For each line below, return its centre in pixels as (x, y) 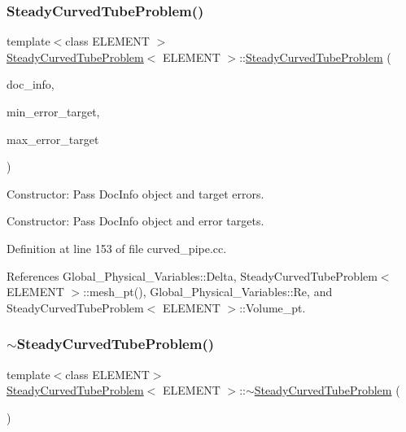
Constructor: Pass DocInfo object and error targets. (135, 221)
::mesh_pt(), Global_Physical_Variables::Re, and (208, 292)
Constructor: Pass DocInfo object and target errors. (135, 193)
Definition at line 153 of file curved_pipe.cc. (117, 248)
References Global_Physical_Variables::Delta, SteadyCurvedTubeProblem (192, 275)
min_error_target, (53, 111)
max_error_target (53, 139)
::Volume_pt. (273, 307)
